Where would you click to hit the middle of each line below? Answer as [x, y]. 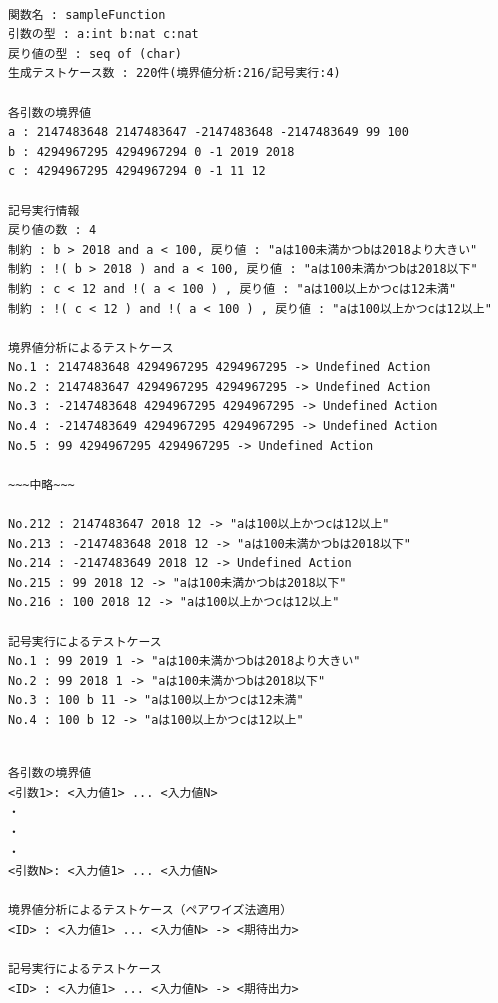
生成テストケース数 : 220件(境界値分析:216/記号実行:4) [174, 73]
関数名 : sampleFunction [87, 14]
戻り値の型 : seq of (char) [95, 53]
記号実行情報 [44, 210]
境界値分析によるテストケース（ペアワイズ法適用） [150, 910]
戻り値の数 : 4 [52, 230]
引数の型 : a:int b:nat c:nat [103, 34]
